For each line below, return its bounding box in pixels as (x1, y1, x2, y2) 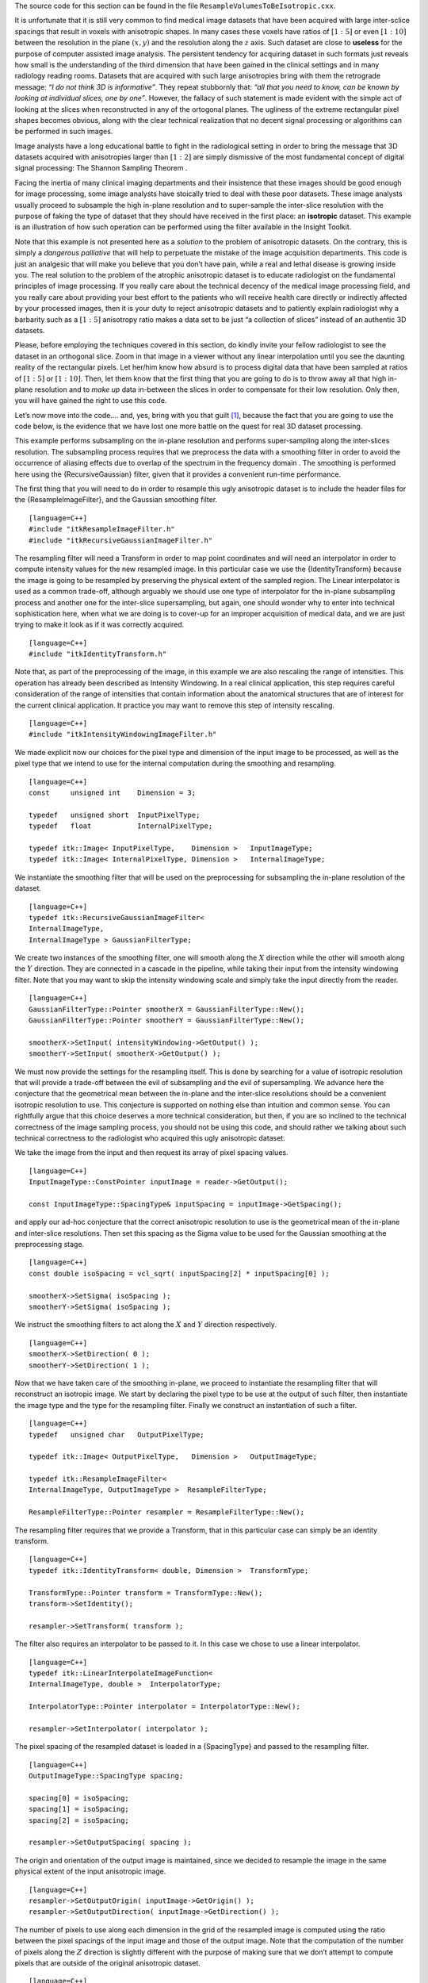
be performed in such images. (14, 127, 113, 136)
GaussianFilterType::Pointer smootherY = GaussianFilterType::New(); (29, 1016, 305, 1025)
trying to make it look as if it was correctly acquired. (14, 619, 185, 630)
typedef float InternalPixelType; (29, 822, 213, 830)
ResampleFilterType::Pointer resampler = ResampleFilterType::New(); (29, 1508, 305, 1517)
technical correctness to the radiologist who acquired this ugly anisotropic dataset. (14, 1133, 285, 1142)
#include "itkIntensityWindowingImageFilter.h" (29, 730, 217, 739)
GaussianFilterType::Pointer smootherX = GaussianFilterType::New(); (29, 1004, 305, 1014)
